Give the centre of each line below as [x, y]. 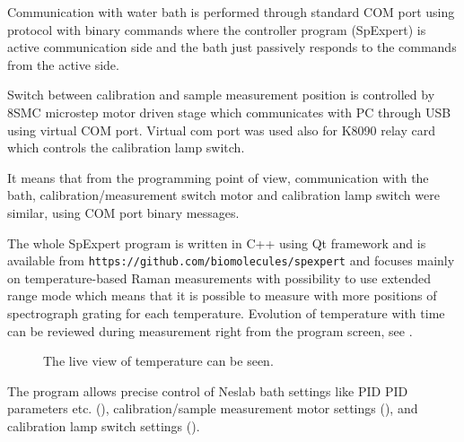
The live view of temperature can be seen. [158, 361]
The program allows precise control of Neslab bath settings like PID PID [208, 390]
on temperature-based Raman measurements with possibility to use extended [219, 277]
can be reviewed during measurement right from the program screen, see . [210, 330]
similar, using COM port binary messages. [123, 212]
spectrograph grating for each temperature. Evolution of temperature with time [226, 312]
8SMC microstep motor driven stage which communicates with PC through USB [229, 112]
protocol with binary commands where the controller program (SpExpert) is [217, 29]
